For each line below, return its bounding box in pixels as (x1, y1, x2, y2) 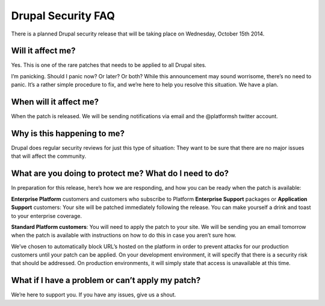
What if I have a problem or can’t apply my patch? (11, 275, 201, 286)
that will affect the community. (11, 152, 87, 160)
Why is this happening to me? (11, 128, 125, 139)
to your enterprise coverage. (11, 212, 82, 219)
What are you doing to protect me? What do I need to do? (11, 169, 229, 179)
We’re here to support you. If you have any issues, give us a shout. (11, 291, 176, 298)
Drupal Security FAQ (11, 9, 116, 22)
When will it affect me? (11, 97, 99, 107)
